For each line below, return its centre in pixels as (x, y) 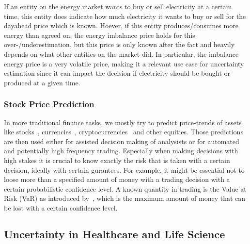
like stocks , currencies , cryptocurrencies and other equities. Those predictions (124, 132)
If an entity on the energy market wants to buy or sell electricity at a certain (118, 6)
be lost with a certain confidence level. (61, 207)
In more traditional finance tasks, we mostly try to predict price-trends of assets (123, 122)
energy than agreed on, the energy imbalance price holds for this (100, 35)
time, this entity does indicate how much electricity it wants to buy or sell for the (125, 16)
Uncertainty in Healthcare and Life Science (115, 234)
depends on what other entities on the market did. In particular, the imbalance (121, 54)
